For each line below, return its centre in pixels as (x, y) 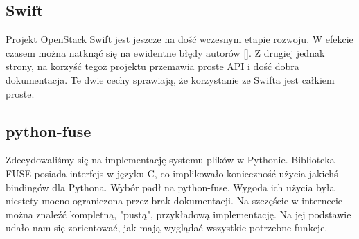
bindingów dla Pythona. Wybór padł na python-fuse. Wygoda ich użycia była (170, 187)
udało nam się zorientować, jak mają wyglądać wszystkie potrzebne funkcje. (167, 228)
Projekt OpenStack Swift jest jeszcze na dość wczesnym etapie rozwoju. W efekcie (179, 39)
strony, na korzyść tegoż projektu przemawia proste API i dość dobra (152, 66)
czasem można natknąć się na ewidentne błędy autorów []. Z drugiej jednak (165, 52)
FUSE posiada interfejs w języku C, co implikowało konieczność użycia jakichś (172, 173)
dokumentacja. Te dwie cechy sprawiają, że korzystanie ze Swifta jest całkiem (170, 79)
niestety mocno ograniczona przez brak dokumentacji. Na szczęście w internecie (174, 201)
